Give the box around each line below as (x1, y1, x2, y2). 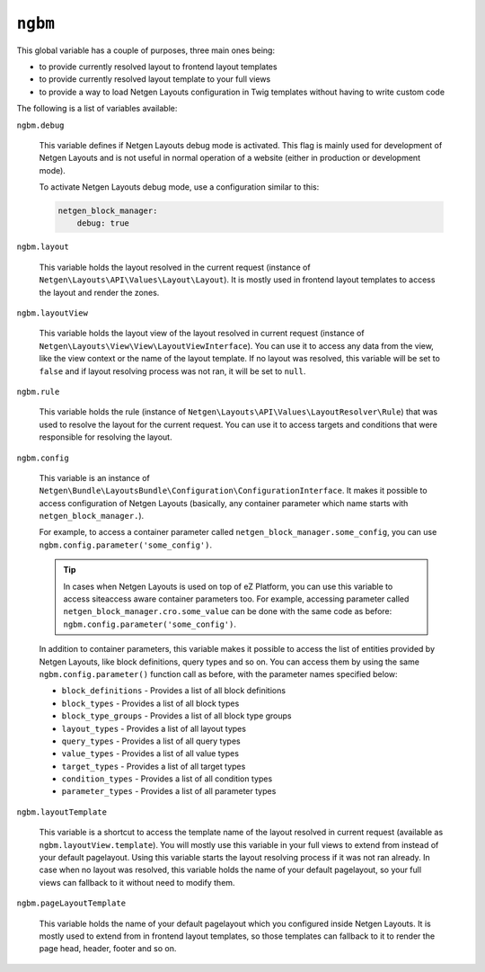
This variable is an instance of (39, 472, 150, 483)
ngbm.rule (16, 387, 60, 397)
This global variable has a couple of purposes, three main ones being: (16, 45, 276, 56)
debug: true (76, 218, 130, 228)
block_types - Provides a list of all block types (61, 698, 240, 709)
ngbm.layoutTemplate (16, 807, 108, 817)
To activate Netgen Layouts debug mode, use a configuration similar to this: (39, 182, 320, 192)
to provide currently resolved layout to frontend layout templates (39, 61, 278, 72)
